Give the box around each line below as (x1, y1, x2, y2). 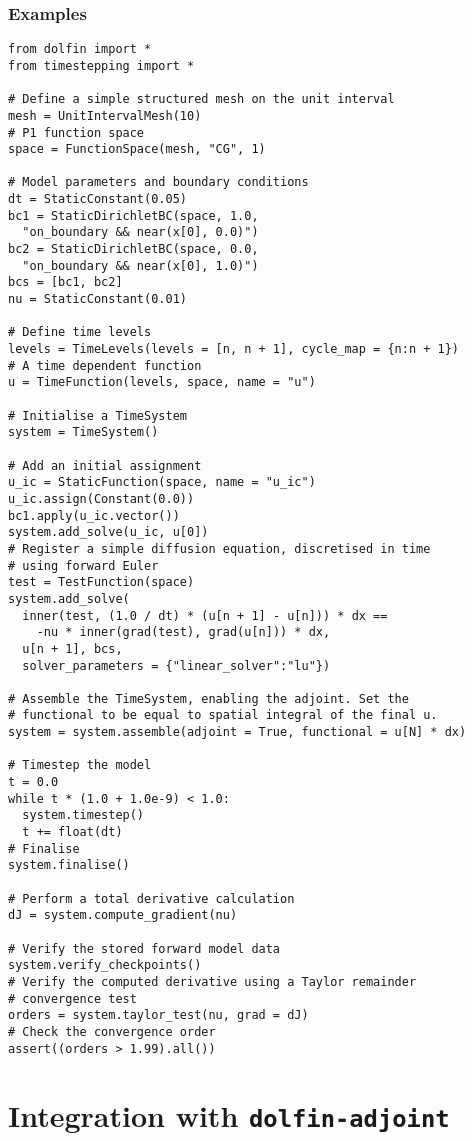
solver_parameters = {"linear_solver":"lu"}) (22, 658, 331, 673)
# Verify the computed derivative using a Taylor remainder (8, 974, 417, 989)
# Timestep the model (8, 758, 152, 773)
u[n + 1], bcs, (22, 641, 123, 656)
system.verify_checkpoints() (8, 958, 202, 973)
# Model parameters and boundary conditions (8, 175, 309, 190)
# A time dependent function (8, 358, 202, 373)
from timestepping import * (8, 58, 195, 73)
